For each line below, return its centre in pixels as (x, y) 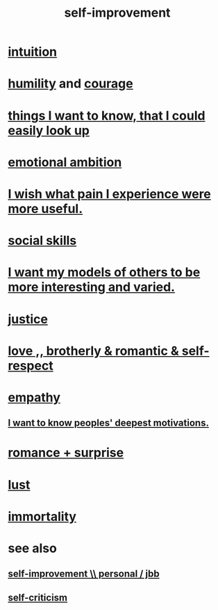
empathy (34, 397)
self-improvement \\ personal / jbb (84, 574)
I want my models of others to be (104, 272)
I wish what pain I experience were (109, 194)
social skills (42, 241)
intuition (33, 52)
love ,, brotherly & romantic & (93, 351)
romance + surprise (66, 453)
